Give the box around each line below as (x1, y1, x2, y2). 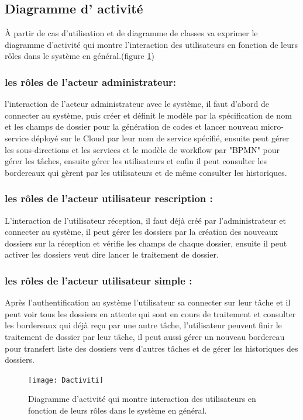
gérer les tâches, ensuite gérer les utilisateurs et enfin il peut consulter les (5, 155, 267, 167)
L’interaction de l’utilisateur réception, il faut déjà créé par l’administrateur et (5, 214, 286, 226)
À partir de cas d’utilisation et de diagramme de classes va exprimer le (5, 27, 258, 39)
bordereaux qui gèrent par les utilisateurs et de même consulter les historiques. (5, 166, 287, 178)
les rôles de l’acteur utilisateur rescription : (5, 191, 213, 206)
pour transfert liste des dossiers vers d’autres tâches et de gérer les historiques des (5, 342, 298, 354)
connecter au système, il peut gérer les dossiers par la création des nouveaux (5, 225, 278, 238)
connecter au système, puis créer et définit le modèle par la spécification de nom (5, 109, 292, 121)
